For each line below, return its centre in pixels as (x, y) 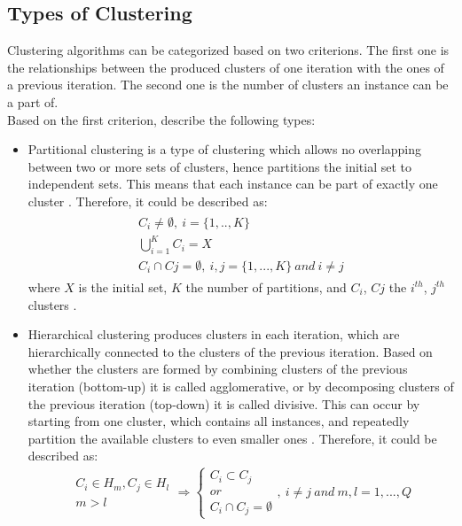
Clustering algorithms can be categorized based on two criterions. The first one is (228, 50)
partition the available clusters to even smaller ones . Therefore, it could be (232, 438)
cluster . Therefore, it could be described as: (148, 201)
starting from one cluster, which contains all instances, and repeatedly (219, 421)
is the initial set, (123, 286)
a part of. (33, 101)
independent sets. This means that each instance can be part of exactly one (233, 184)
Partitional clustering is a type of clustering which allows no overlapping (225, 149)
